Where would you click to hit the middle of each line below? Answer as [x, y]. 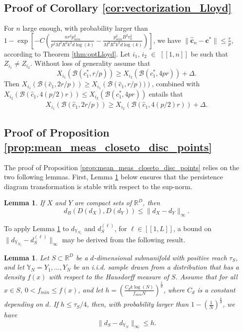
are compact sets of [103, 203]
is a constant [216, 289]
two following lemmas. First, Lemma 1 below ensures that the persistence [113, 177]
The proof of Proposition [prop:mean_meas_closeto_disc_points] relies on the [122, 167]
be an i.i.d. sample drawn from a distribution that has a [156, 267]
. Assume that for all [206, 276]
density [14, 276]
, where [174, 289]
